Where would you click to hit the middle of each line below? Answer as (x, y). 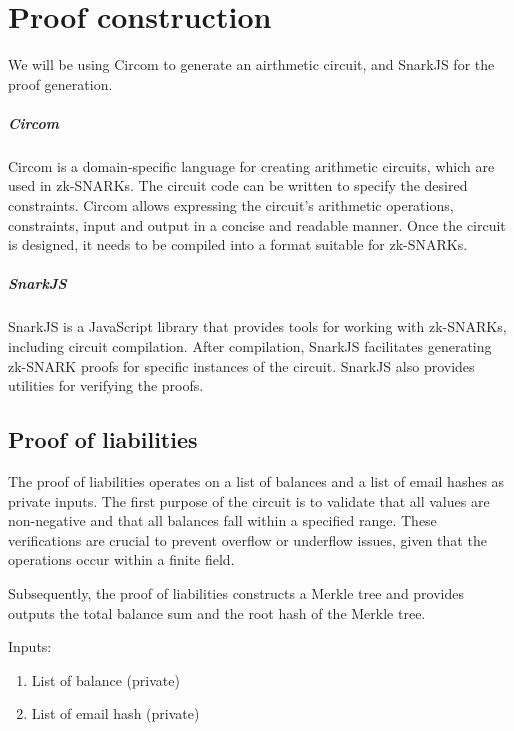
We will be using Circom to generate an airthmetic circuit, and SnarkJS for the (251, 64)
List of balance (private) (105, 679)
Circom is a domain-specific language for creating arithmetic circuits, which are (251, 165)
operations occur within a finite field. (121, 559)
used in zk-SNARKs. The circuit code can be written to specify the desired (238, 185)
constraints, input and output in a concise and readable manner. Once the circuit (257, 224)
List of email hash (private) (115, 713)
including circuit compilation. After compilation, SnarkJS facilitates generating (250, 346)
